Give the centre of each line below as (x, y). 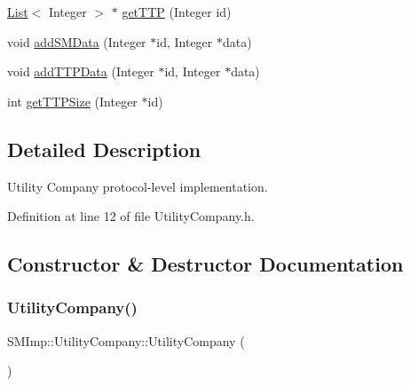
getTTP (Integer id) (177, 12)
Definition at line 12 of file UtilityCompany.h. (131, 216)
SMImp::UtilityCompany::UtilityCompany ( (126, 340)
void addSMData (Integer (77, 41)
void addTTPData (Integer (81, 71)
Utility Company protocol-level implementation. (138, 186)
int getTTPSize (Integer (72, 101)
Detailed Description (104, 149)
